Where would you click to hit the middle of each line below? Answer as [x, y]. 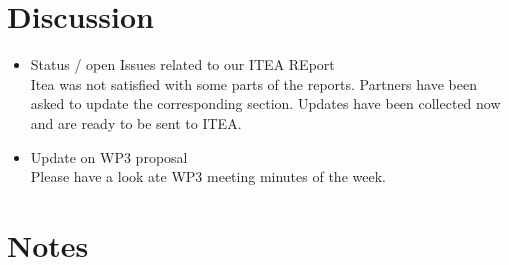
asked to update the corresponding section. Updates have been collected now [265, 103]
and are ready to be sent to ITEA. [136, 122]
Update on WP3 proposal [109, 156]
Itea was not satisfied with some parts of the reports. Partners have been [253, 83]
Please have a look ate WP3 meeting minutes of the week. [208, 176]
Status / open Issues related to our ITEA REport [182, 64]
